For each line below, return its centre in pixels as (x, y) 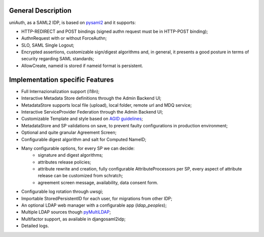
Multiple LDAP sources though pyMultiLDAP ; (66, 212)
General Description (40, 11)
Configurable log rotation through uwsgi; (62, 191)
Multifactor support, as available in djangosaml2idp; (73, 219)
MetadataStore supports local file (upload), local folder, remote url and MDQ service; (107, 105)
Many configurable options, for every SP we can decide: (78, 148)
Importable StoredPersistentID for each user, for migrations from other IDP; (97, 198)
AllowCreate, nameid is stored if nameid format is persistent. (82, 66)
